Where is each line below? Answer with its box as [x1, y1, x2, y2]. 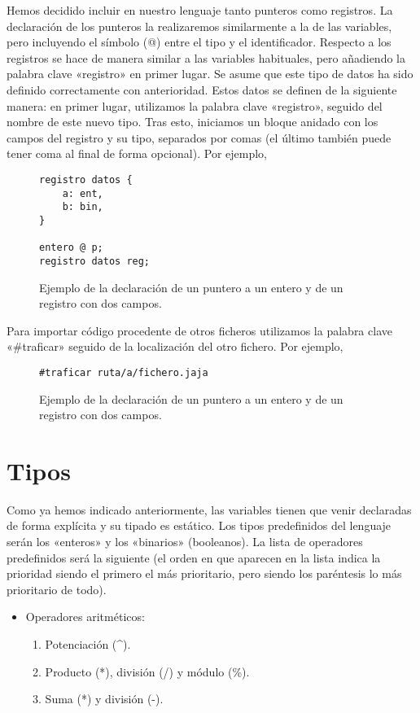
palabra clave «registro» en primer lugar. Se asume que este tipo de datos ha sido [7, 65, 413, 82]
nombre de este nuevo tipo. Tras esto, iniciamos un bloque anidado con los [7, 113, 378, 130]
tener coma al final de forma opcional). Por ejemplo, [7, 145, 267, 162]
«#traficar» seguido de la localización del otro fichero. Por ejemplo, [7, 338, 343, 355]
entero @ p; [39, 242, 103, 254]
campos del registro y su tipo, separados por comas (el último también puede [7, 129, 392, 146]
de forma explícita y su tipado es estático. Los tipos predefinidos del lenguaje [7, 517, 392, 534]
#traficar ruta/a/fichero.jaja [39, 366, 208, 378]
